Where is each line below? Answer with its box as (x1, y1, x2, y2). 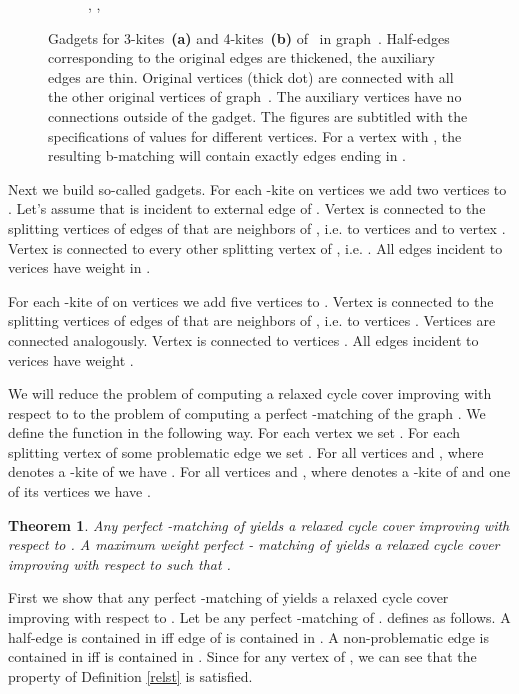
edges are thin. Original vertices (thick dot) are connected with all (48, 66, 454, 87)
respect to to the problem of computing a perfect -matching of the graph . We (8, 402, 486, 423)
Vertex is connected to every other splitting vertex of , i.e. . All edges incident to (8, 237, 503, 258)
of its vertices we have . (8, 481, 151, 502)
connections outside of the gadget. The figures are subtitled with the (48, 105, 468, 126)
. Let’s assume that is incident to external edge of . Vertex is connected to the (8, 198, 486, 219)
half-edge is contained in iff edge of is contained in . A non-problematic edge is (8, 626, 489, 647)
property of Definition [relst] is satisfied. (8, 665, 253, 686)
